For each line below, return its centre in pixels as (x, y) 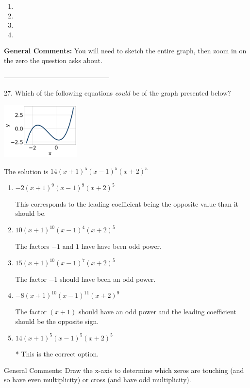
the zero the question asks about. (53, 60)
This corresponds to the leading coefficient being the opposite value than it (127, 203)
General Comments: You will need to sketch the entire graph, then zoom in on (125, 51)
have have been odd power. (121, 246)
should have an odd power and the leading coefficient (157, 311)
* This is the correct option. (57, 354)
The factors (32, 246)
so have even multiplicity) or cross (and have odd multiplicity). (98, 380)
